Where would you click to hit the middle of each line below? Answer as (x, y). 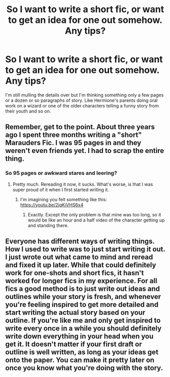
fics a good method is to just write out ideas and (83, 289)
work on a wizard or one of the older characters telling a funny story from (82, 105)
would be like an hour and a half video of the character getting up (96, 220)
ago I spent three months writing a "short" (74, 135)
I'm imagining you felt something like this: (64, 199)
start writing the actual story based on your (75, 313)
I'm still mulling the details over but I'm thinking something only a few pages (84, 95)
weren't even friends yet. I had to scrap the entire (85, 151)
